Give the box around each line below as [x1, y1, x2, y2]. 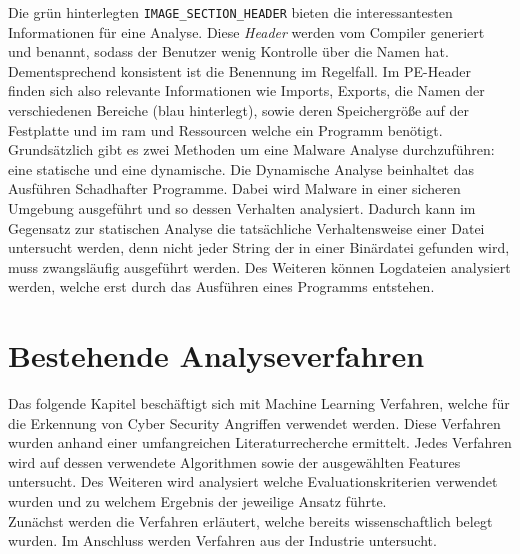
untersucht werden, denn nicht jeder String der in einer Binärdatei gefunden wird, [8, 237, 510, 258]
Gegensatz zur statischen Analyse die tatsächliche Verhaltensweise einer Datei [8, 217, 485, 238]
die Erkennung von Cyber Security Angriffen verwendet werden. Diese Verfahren [8, 412, 501, 433]
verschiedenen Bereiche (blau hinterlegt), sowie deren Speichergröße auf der [8, 100, 470, 121]
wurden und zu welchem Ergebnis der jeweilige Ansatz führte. [8, 491, 387, 512]
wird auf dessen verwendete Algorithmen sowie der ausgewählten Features [8, 451, 461, 472]
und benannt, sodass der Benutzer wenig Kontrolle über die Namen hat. [8, 41, 449, 62]
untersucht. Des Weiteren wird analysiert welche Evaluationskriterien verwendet [8, 471, 498, 492]
